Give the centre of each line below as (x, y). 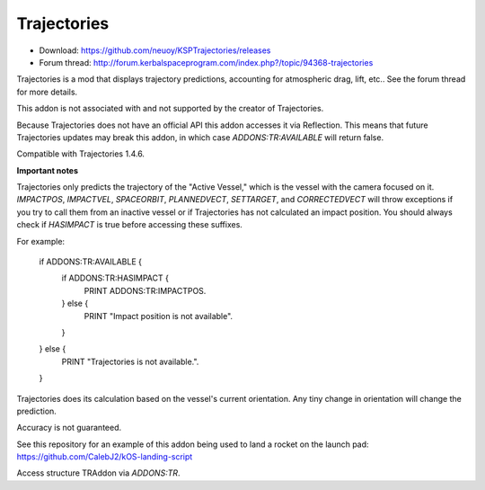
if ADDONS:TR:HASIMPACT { (115, 278)
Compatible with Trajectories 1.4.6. (81, 154)
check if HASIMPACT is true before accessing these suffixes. (129, 225)
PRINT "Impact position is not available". (159, 316)
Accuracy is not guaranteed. (69, 428)
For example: (41, 241)
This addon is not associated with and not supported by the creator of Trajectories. (170, 109)
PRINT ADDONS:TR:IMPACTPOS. (145, 290)
